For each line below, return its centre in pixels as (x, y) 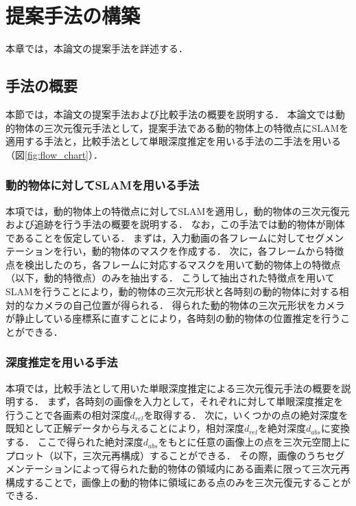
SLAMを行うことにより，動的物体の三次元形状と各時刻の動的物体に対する (173, 291)
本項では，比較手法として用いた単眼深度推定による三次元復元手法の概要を (174, 388)
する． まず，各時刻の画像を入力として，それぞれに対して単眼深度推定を (179, 401)
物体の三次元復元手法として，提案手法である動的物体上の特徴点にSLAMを (182, 127)
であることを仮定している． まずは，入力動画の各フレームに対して (156, 237)
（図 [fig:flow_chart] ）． (55, 154)
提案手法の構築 (73, 15)
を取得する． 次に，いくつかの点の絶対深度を (246, 414)
